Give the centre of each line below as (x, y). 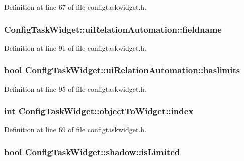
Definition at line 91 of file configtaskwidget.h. (75, 47)
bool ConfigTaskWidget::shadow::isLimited (92, 152)
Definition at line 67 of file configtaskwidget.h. (75, 7)
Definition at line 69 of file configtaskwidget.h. (75, 130)
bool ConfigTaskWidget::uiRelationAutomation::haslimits (122, 70)
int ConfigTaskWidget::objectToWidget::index (99, 111)
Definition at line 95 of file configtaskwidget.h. (75, 89)
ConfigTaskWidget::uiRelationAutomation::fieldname (113, 29)
